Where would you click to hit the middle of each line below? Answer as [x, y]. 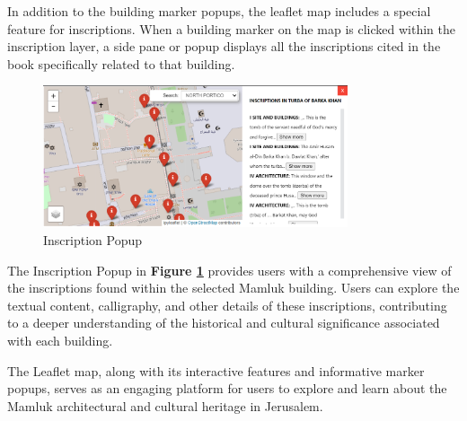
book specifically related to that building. [121, 63]
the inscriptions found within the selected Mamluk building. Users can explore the [233, 288]
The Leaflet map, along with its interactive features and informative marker [216, 370]
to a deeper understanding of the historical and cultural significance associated [224, 323]
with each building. [60, 340]
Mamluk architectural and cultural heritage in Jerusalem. [165, 405]
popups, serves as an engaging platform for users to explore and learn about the [227, 388]
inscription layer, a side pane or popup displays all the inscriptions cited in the [224, 46]
